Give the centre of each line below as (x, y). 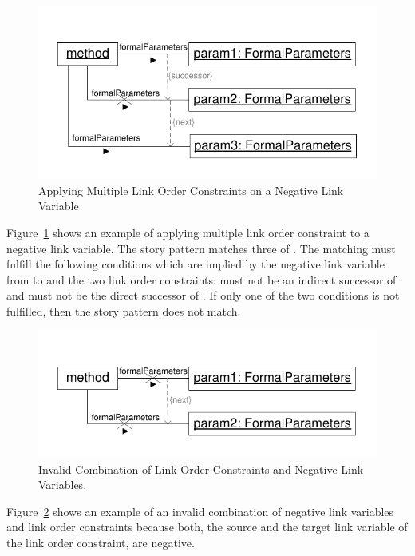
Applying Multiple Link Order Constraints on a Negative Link (191, 190)
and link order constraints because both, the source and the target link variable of (207, 527)
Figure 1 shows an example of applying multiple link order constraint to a (188, 232)
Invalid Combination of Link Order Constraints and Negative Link (201, 469)
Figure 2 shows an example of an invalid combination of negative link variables (200, 511)
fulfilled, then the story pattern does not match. (124, 310)
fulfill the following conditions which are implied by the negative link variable (196, 264)
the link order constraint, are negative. (101, 542)
